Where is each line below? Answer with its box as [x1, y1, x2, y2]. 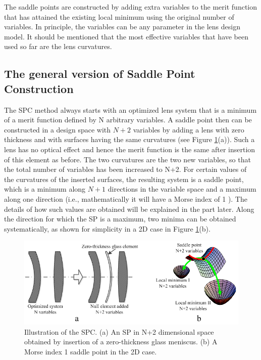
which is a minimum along [4, 184, 86, 194]
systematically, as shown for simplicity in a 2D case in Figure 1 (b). [4, 223, 211, 234]
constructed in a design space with [4, 124, 111, 134]
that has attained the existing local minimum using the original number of [4, 11, 234, 22]
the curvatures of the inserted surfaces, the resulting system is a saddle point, [4, 173, 244, 184]
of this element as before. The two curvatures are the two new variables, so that [4, 154, 251, 164]
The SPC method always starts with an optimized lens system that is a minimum [4, 104, 257, 115]
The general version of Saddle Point [4, 66, 195, 81]
